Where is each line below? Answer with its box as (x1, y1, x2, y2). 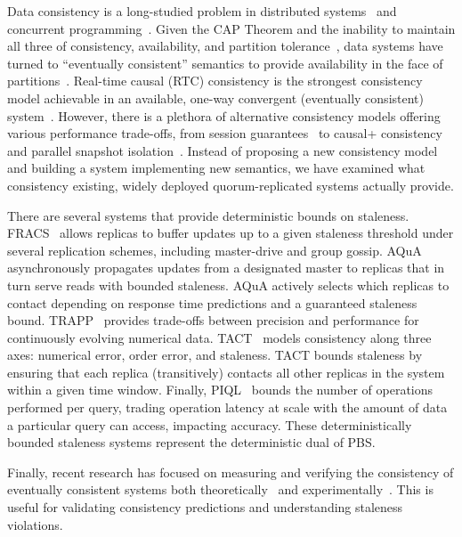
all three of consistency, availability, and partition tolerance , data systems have (7, 37, 443, 55)
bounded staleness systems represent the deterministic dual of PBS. (7, 433, 376, 452)
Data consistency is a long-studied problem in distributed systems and (7, 2, 397, 20)
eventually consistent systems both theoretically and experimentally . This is (7, 480, 434, 499)
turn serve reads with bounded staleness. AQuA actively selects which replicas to (7, 275, 450, 294)
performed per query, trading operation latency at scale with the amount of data (7, 398, 448, 417)
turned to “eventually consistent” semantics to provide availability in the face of (7, 53, 443, 72)
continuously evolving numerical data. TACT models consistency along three (7, 328, 432, 346)
